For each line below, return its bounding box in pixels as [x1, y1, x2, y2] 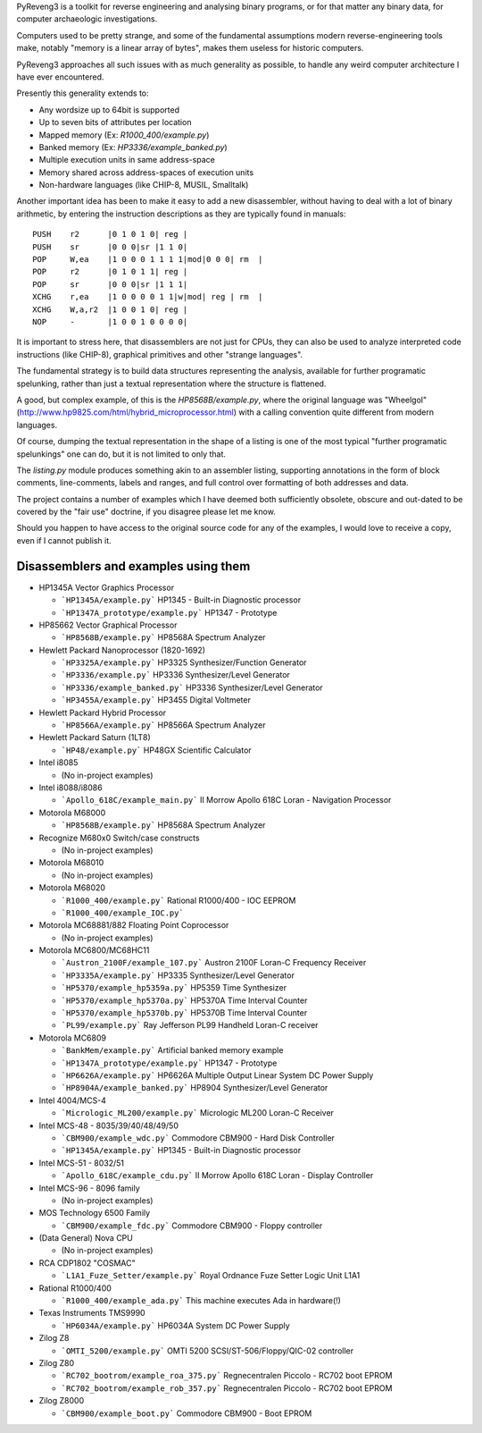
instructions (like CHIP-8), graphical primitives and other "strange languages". [16, 349, 303, 359]
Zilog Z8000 [38, 1395, 85, 1406]
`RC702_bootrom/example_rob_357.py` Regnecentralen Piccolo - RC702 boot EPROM [61, 1382, 393, 1394]
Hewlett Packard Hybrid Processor [38, 707, 167, 718]
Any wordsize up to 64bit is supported [38, 104, 180, 115]
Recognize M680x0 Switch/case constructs [38, 832, 200, 843]
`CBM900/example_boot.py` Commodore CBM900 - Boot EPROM [61, 1408, 312, 1419]
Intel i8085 [38, 757, 79, 768]
